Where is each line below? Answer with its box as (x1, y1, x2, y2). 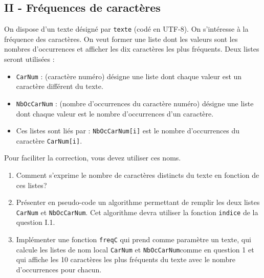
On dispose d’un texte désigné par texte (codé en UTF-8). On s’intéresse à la (4, 24, 249, 34)
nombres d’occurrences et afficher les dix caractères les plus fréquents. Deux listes (4, 43, 259, 54)
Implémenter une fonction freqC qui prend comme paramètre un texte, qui (16, 234, 251, 245)
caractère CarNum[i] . (16, 135, 82, 146)
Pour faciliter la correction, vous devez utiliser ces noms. (4, 152, 181, 163)
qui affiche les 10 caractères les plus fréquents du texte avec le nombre (16, 254, 236, 265)
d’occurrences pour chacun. (16, 264, 102, 274)
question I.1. (16, 217, 55, 227)
